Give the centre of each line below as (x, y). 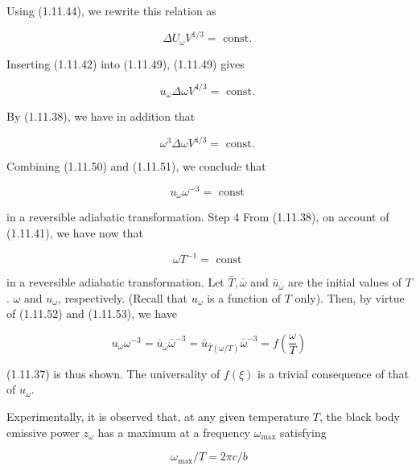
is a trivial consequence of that (334, 373)
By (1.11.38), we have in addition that (101, 116)
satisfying (303, 432)
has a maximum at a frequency (174, 432)
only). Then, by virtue (350, 297)
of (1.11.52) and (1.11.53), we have (92, 313)
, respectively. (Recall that (123, 297)
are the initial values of (345, 282)
